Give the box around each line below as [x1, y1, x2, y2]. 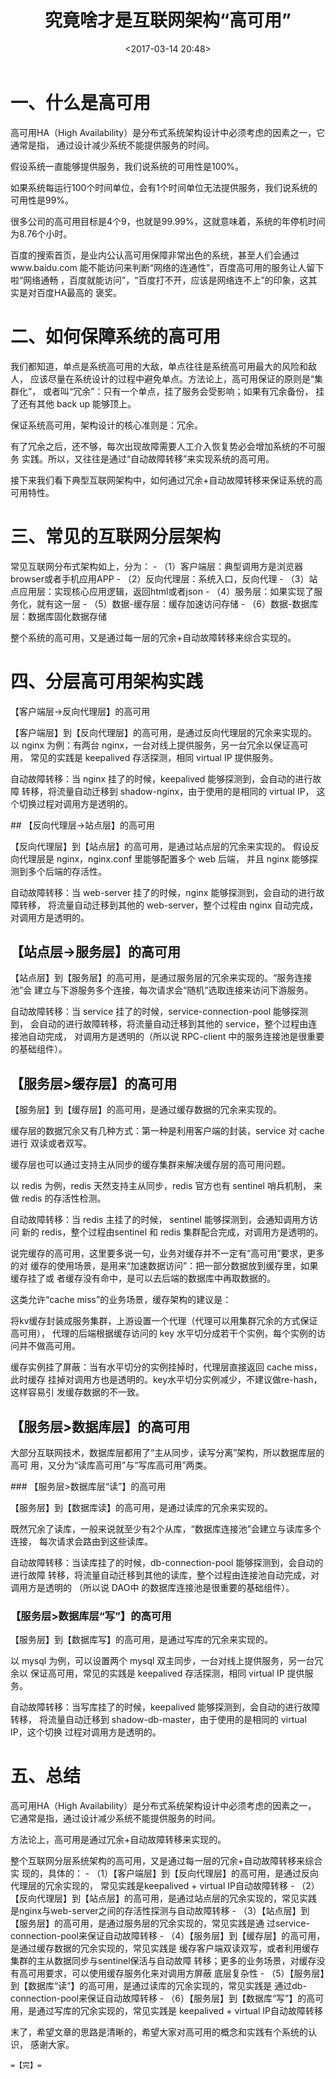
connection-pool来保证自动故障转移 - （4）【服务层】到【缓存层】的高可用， [10, 1930, 326, 1942]
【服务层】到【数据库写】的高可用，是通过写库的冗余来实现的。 [10, 1634, 273, 1646]
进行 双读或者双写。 [10, 1137, 92, 1150]
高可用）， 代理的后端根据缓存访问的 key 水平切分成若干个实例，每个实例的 [10, 1327, 317, 1340]
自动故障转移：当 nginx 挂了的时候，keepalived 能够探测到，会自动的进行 [10, 772, 313, 785]
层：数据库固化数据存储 [10, 610, 107, 622]
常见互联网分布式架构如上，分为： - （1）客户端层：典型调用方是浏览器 [10, 560, 304, 572]
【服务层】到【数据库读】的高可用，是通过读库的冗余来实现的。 [10, 1501, 273, 1513]
